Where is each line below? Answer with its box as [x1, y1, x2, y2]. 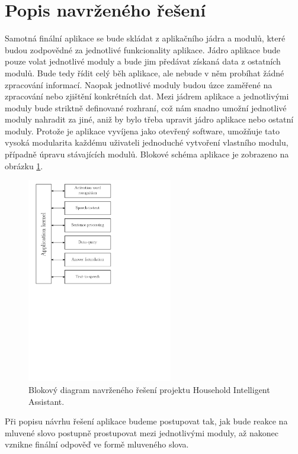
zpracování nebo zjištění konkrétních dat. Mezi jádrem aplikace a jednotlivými [5, 90, 289, 102]
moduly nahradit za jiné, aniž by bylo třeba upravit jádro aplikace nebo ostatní [5, 113, 294, 125]
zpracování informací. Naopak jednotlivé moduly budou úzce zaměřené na [5, 78, 273, 91]
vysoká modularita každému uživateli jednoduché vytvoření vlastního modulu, [5, 136, 289, 149]
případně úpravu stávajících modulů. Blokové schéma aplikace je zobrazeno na [5, 148, 289, 160]
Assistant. [28, 395, 65, 407]
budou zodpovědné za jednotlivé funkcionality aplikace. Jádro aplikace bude [5, 43, 281, 56]
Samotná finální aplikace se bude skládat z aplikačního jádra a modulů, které [5, 32, 286, 44]
